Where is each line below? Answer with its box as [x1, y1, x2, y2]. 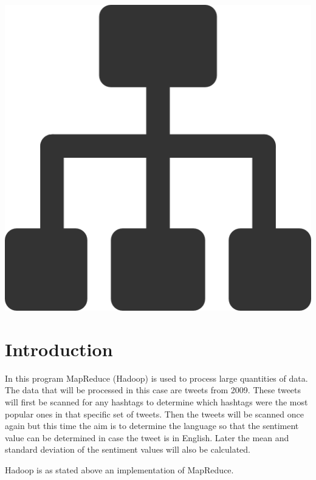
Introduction [5, 336, 113, 361]
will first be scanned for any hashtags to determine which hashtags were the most [5, 395, 308, 408]
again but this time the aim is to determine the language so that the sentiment [5, 419, 299, 432]
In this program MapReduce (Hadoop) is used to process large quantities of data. [5, 371, 308, 384]
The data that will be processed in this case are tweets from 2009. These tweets [5, 384, 301, 396]
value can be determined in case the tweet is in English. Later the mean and [5, 431, 289, 444]
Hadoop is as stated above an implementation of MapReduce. [5, 463, 234, 476]
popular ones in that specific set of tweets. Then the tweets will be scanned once [5, 407, 304, 420]
